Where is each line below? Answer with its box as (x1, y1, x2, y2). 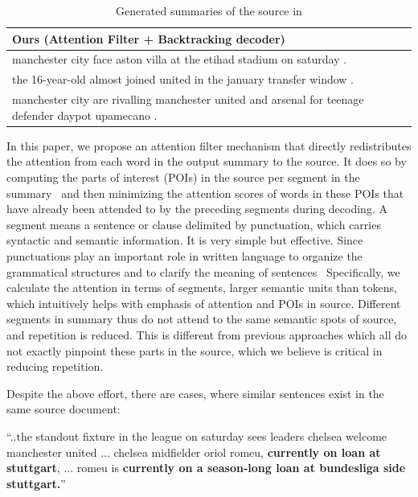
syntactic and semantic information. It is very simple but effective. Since (6, 232, 363, 249)
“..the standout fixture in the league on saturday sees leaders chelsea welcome (6, 427, 387, 444)
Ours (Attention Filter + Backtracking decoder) (12, 30, 285, 47)
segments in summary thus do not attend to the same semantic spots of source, (6, 310, 397, 327)
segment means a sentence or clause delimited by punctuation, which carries (6, 216, 381, 232)
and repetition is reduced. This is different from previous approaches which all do (6, 326, 408, 343)
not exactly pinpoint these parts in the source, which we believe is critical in (6, 342, 383, 359)
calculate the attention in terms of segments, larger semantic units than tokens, (6, 279, 397, 296)
